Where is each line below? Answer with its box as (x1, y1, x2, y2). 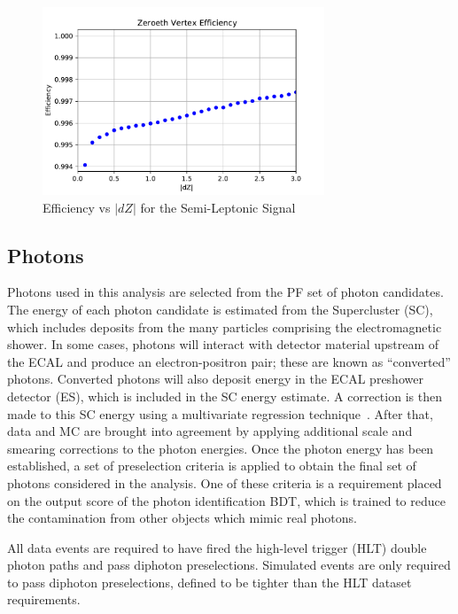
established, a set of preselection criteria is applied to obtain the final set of (7, 456, 416, 475)
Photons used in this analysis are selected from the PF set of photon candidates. (7, 283, 444, 301)
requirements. (7, 590, 81, 609)
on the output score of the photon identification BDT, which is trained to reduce (7, 491, 446, 509)
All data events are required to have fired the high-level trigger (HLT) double (7, 538, 427, 556)
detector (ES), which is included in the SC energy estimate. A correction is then (7, 386, 442, 405)
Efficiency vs (43, 198, 111, 216)
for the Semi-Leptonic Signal (140, 198, 296, 216)
